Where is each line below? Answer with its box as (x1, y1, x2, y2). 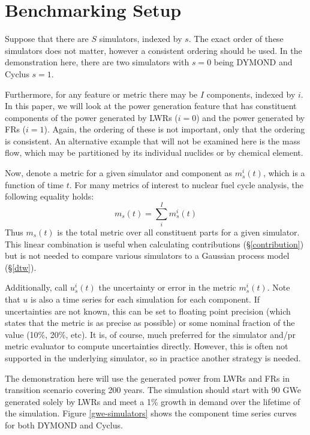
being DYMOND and (213, 56, 293, 68)
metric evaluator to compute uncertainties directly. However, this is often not (5, 340, 288, 352)
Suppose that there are (5, 32, 89, 45)
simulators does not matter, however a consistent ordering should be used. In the (5, 44, 302, 56)
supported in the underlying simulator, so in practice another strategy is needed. (5, 351, 301, 364)
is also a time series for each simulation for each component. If (31, 292, 260, 305)
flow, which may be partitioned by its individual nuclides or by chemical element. (5, 146, 303, 159)
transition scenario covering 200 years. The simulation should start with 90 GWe (5, 383, 301, 396)
